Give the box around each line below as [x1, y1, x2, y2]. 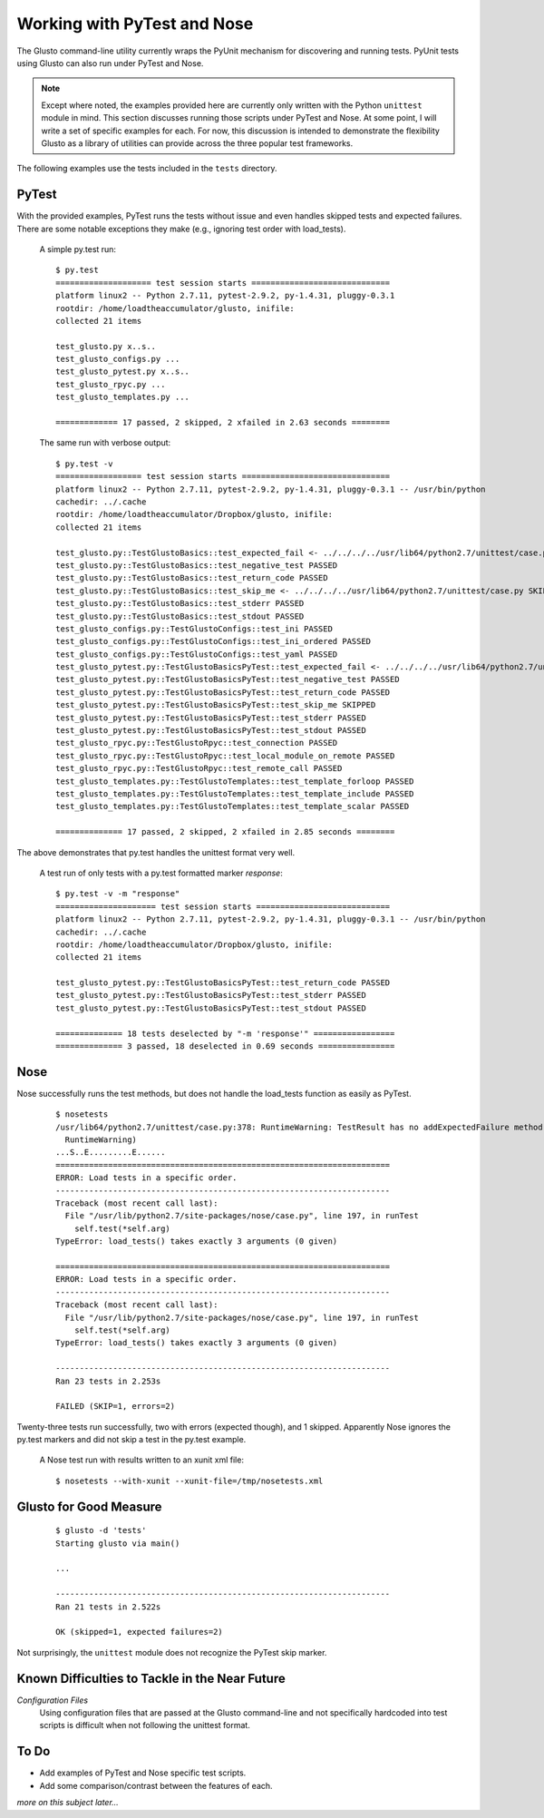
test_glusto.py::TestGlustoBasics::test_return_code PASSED [55, 572, 328, 583]
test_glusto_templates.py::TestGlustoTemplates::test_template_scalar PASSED [55, 801, 410, 812]
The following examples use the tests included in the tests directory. [16, 163, 277, 174]
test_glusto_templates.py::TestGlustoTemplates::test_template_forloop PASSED [55, 776, 414, 787]
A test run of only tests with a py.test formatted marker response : [39, 867, 283, 878]
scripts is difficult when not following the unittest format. [39, 1720, 251, 1731]
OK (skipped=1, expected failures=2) [55, 1627, 224, 1637]
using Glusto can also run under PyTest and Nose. [16, 57, 204, 68]
